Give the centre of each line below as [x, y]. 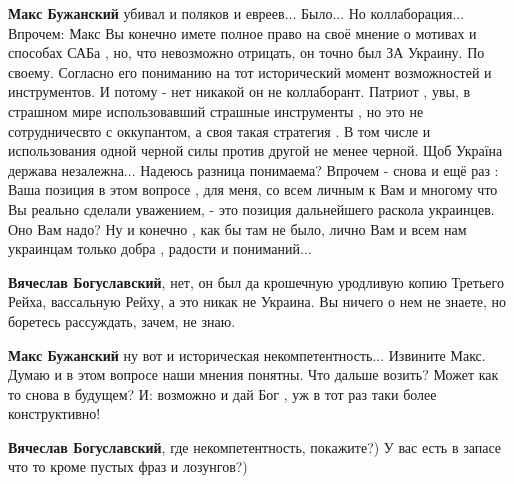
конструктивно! [54, 413]
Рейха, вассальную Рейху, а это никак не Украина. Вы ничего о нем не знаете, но [257, 301]
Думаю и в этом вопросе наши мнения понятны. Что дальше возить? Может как [253, 374]
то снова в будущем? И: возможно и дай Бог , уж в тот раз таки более [222, 393]
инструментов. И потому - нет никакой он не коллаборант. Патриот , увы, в [239, 91]
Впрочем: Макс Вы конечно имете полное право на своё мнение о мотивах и [242, 32]
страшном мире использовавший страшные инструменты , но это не [216, 110]
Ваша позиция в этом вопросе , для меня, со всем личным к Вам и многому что [253, 189]
